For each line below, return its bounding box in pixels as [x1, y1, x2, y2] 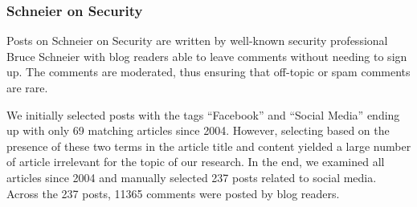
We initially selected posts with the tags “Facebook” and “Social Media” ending [6, 106, 400, 123]
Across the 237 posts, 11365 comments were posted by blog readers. [6, 185, 340, 201]
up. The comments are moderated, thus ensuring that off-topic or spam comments [6, 63, 411, 80]
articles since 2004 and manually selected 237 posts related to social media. [6, 168, 377, 185]
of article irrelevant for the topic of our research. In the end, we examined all [6, 153, 385, 170]
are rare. [6, 79, 48, 95]
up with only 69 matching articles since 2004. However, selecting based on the [6, 122, 390, 139]
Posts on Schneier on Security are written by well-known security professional [6, 32, 388, 49]
